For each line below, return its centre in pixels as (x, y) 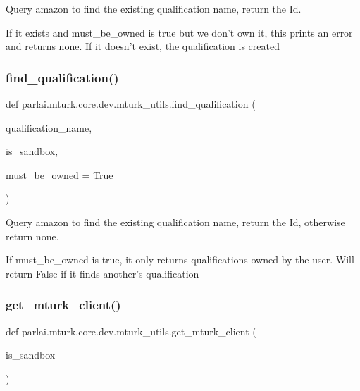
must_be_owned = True (60, 174)
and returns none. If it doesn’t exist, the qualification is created (143, 46)
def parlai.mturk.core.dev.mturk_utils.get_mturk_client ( (131, 331)
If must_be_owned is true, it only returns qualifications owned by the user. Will (180, 260)
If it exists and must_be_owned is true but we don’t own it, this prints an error (179, 32)
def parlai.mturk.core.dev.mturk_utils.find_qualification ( (131, 104)
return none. (32, 236)
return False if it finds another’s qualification (103, 273)
